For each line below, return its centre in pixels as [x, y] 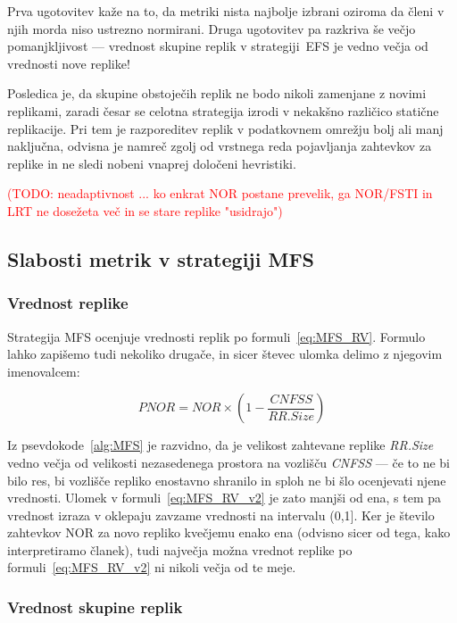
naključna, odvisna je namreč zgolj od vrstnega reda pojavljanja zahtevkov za [220, 146]
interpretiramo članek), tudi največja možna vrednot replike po [180, 549]
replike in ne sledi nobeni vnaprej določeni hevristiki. [152, 163]
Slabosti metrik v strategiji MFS [161, 258]
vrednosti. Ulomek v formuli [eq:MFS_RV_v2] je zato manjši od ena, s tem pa [224, 498]
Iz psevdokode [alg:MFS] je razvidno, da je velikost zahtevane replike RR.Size [220, 445]
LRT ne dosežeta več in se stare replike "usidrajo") [145, 210]
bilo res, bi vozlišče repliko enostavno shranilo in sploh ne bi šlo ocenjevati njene [227, 480]
